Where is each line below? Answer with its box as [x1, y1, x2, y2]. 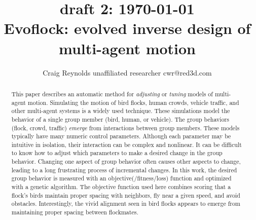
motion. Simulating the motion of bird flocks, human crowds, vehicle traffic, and [27, 98, 239, 106]
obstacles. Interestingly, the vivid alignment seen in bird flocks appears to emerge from [11, 199, 240, 208]
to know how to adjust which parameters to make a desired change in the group [11, 149, 223, 157]
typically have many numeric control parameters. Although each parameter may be [11, 132, 231, 140]
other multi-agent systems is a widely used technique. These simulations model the [11, 106, 230, 115]
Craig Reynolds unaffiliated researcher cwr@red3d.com [43, 67, 212, 78]
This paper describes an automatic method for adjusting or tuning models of [11, 89, 213, 98]
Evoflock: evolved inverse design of [4, 18, 251, 39]
